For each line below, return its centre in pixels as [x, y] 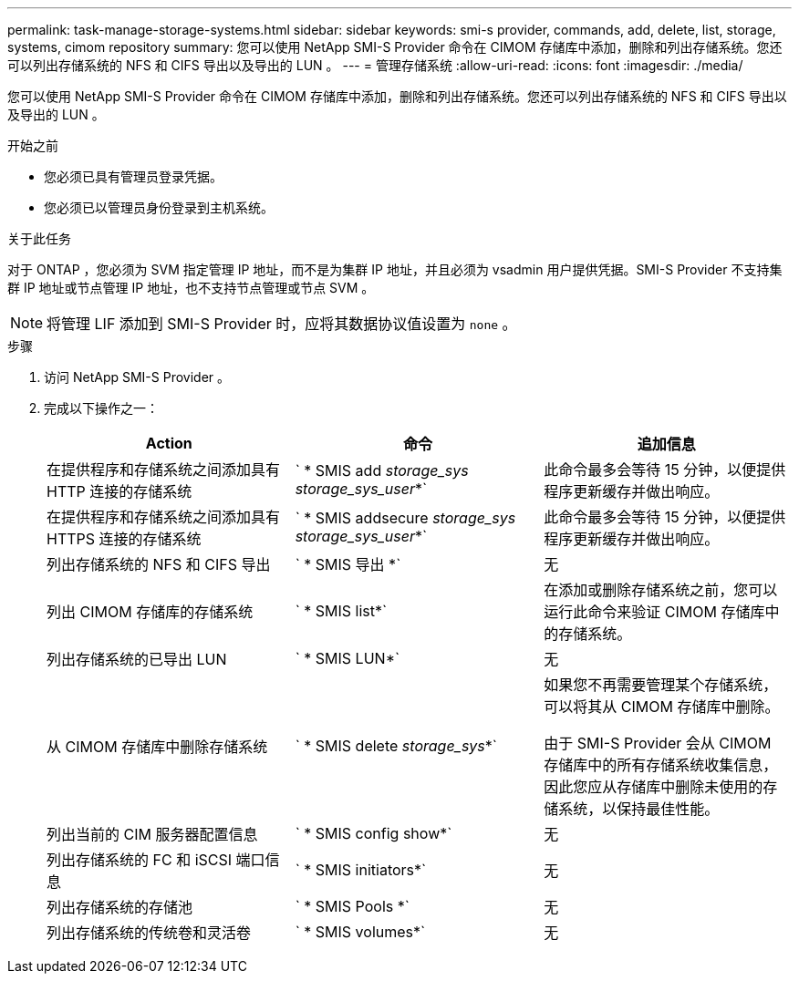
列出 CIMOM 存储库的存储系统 [150, 612]
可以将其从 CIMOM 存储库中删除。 [662, 707]
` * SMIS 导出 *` [348, 564]
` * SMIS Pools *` [352, 906]
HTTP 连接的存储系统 [119, 491]
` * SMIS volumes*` [360, 932]
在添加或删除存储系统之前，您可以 [661, 590]
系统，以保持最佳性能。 [639, 809]
